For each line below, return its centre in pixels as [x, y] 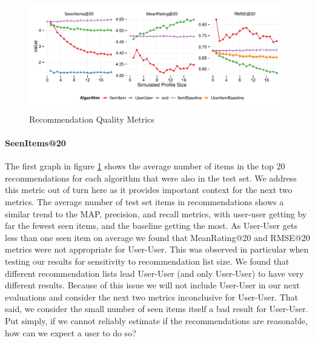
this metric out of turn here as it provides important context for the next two [149, 190]
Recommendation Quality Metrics [92, 119]
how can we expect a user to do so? [71, 332]
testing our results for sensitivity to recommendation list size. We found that [147, 261]
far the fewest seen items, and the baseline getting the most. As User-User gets [151, 226]
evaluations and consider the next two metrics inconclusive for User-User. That [152, 297]
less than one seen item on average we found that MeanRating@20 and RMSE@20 [157, 237]
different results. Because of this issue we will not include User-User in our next [153, 285]
